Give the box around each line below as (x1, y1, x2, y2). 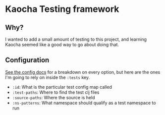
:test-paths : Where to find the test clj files (12, 89, 100, 95)
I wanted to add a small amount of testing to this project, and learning (5, 36, 147, 42)
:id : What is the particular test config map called (12, 84, 112, 90)
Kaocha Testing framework (5, 3, 119, 15)
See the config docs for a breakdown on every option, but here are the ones (5, 69, 161, 75)
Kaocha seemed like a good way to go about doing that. (5, 42, 119, 48)
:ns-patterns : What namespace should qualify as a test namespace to (12, 100, 156, 106)
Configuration (5, 56, 50, 64)
